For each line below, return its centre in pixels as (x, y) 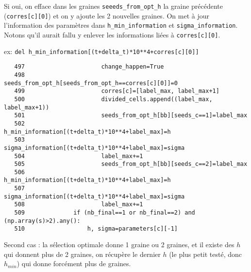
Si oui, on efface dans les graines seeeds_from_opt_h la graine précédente (114, 6)
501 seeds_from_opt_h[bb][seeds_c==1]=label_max (131, 116)
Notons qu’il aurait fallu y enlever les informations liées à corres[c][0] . (112, 34)
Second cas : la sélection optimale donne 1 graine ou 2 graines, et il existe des (119, 245)
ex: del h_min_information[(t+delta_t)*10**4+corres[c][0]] (101, 51)
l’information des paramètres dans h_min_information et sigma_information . (121, 25)
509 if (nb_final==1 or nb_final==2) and (105, 213)
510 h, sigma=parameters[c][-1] (96, 229)
